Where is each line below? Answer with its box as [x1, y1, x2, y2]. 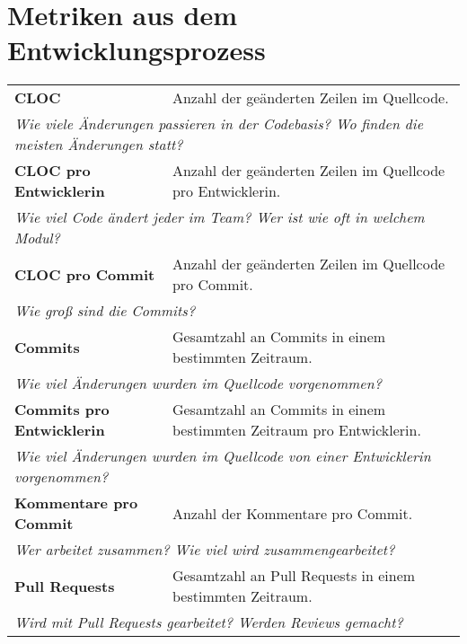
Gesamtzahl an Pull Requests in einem [172, 565, 416, 587]
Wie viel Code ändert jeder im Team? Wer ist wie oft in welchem [14, 207, 425, 228]
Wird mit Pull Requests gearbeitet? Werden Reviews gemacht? [14, 612, 403, 633]
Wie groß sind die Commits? [14, 300, 196, 322]
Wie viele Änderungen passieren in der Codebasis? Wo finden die [14, 113, 424, 135]
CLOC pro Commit [14, 263, 155, 285]
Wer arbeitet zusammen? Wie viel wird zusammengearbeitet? [14, 539, 395, 560]
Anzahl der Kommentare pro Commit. [172, 502, 413, 524]
